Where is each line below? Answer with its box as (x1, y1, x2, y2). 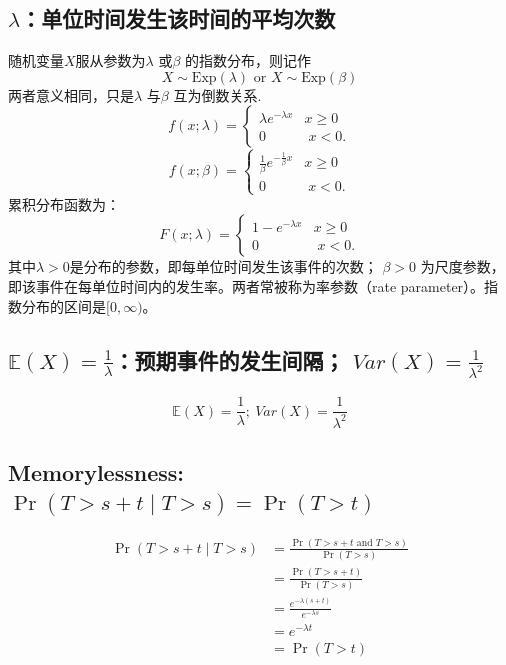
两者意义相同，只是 (8, 84, 134, 105)
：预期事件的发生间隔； (113, 344, 345, 375)
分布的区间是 (21, 295, 106, 316)
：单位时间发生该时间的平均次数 (20, 3, 336, 34)
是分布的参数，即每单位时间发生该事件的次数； (69, 256, 378, 277)
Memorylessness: (8, 457, 184, 488)
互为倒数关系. (173, 84, 262, 105)
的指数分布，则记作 (185, 50, 312, 71)
